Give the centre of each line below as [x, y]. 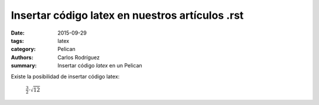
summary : [24, 66]
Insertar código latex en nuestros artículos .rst [127, 15]
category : [23, 49]
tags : [17, 40]
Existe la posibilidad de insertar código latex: [65, 76]
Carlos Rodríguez [79, 57]
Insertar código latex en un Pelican [100, 66]
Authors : [22, 57]
